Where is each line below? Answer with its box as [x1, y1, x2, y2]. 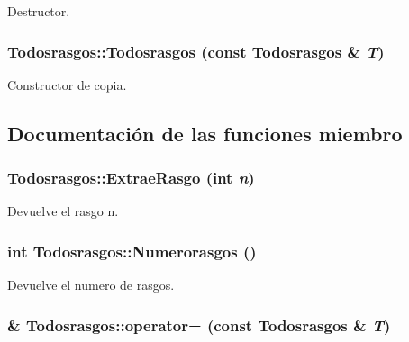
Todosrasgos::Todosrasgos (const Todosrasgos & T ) [7, 40, 385, 62]
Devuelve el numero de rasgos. [7, 275, 175, 294]
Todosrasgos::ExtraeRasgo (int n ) [7, 166, 255, 189]
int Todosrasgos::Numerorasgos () [7, 239, 257, 262]
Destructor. [7, 2, 70, 20]
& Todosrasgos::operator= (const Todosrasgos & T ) [7, 313, 391, 336]
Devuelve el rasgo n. [7, 202, 119, 220]
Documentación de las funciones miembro [7, 119, 403, 147]
